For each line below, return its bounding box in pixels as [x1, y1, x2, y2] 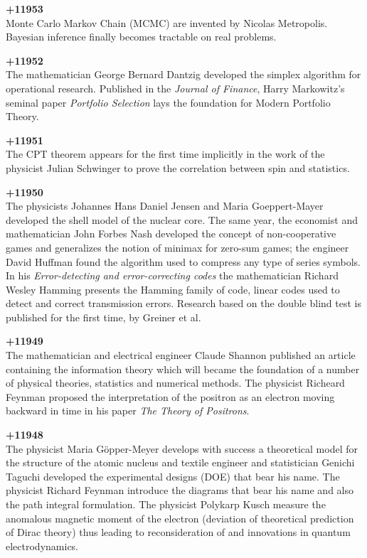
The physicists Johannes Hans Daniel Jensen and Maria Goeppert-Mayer [6, 198, 324, 213]
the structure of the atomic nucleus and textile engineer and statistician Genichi [6, 455, 355, 470]
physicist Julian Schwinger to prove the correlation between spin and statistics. [6, 160, 350, 175]
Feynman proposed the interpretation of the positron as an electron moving [6, 389, 335, 404]
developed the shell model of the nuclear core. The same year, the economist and [6, 212, 358, 227]
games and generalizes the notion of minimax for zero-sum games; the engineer [6, 240, 349, 254]
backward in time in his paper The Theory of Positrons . [6, 403, 250, 418]
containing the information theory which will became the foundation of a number [6, 361, 360, 376]
